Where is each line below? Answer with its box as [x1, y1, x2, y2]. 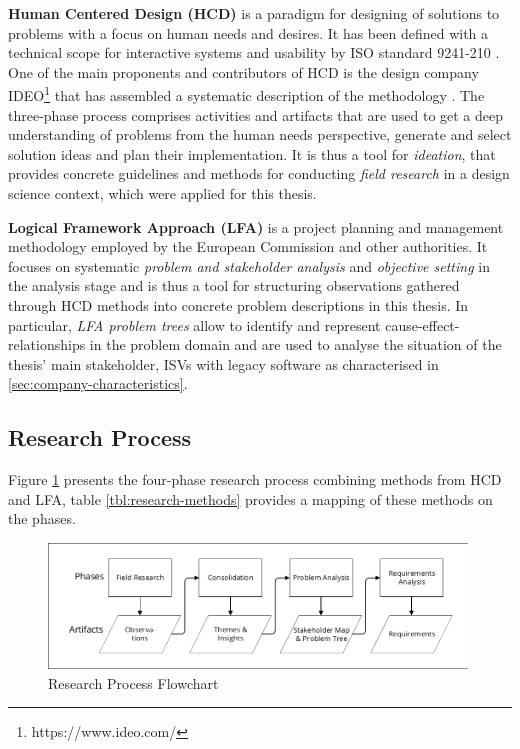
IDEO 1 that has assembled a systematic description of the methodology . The [8, 82, 485, 106]
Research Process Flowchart [48, 672, 219, 693]
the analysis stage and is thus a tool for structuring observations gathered [8, 275, 460, 296]
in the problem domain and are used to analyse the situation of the [89, 334, 502, 355]
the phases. [8, 508, 76, 529]
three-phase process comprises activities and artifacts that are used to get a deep [8, 104, 504, 125]
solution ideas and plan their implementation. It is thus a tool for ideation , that [8, 143, 496, 164]
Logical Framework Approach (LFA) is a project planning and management [8, 216, 504, 237]
